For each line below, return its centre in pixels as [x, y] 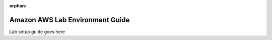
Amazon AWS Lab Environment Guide [70, 20]
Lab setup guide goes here [37, 32]
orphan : [18, 6]
